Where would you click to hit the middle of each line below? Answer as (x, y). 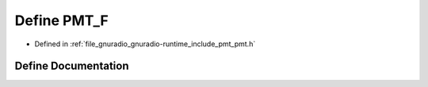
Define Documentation (72, 66)
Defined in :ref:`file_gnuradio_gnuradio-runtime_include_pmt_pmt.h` (145, 44)
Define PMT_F (61, 20)
